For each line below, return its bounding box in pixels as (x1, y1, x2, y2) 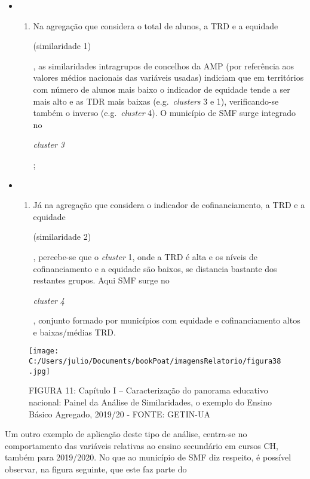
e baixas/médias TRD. (33, 325, 116, 338)
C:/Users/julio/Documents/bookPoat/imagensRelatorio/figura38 (29, 357, 281, 366)
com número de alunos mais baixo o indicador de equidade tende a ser (33, 83, 290, 95)
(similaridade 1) (33, 39, 91, 52)
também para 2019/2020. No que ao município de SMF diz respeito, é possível (5, 451, 291, 463)
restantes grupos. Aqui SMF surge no (33, 274, 170, 286)
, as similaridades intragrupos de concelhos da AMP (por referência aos (33, 59, 294, 72)
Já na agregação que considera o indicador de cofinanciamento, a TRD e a (33, 199, 305, 211)
